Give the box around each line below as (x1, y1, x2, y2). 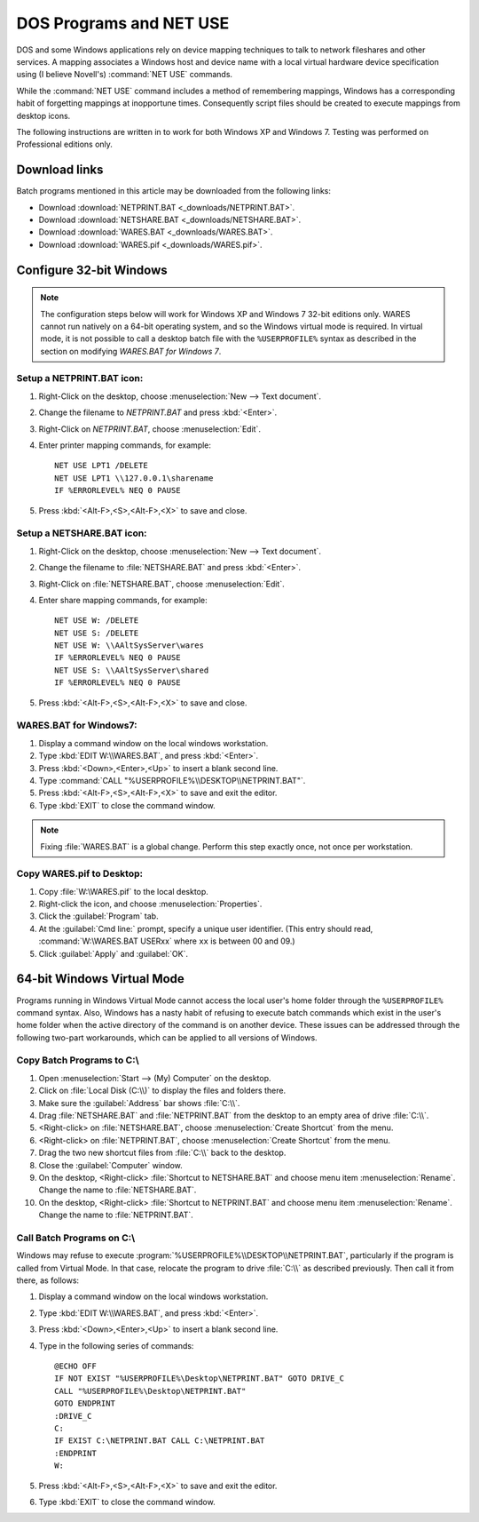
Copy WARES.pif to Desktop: (16, 867, 144, 880)
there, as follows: (16, 1275, 80, 1286)
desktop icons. (16, 110, 71, 121)
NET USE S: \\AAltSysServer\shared (54, 665, 209, 675)
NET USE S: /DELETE (54, 627, 139, 638)
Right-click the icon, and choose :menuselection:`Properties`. (38, 898, 263, 910)
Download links (16, 163, 104, 178)
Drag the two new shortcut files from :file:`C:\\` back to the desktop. (38, 1147, 287, 1159)
